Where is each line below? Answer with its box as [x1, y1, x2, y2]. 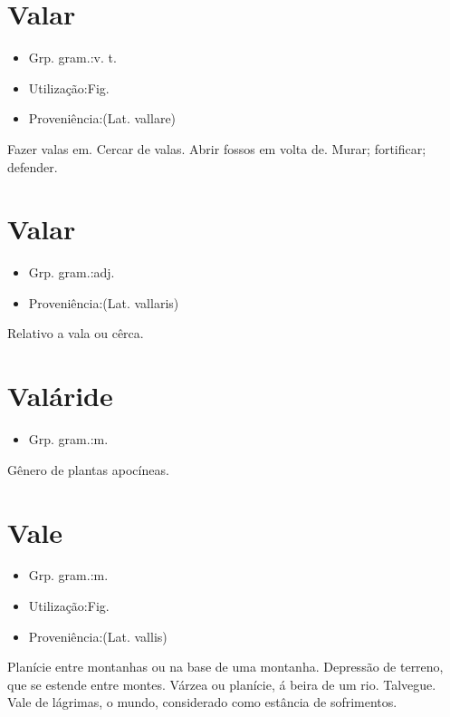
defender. [7, 157, 58, 176]
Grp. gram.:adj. [28, 263, 115, 282]
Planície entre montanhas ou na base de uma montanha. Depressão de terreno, [7, 657, 444, 676]
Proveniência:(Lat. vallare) [28, 109, 177, 128]
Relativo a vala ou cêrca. [7, 324, 144, 343]
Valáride [7, 377, 113, 414]
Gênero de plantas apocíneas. [7, 460, 169, 479]
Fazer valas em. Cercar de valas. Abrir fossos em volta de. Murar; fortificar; [7, 139, 426, 158]
